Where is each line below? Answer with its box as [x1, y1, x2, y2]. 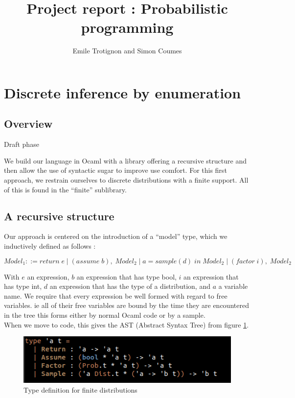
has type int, [4, 281, 42, 291]
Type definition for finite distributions [23, 384, 137, 395]
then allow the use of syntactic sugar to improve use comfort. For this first [4, 165, 227, 175]
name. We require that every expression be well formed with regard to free [4, 290, 227, 301]
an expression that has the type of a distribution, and [49, 281, 210, 291]
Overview [4, 116, 53, 131]
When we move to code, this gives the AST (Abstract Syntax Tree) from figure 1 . [4, 319, 249, 329]
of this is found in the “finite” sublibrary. [4, 184, 127, 194]
